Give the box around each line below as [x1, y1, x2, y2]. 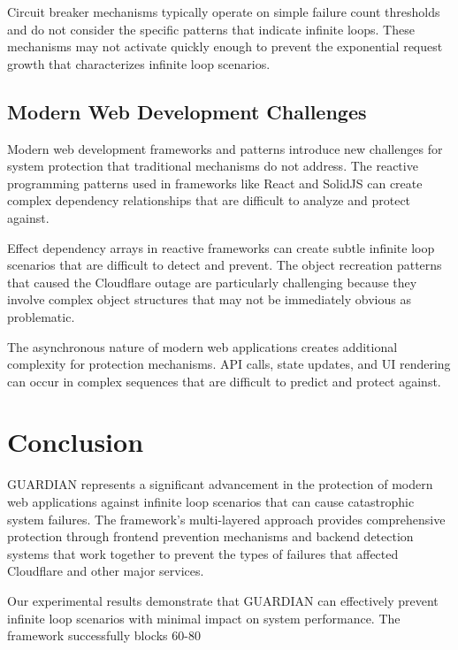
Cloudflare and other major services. [7, 562, 204, 580]
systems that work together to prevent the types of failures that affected [7, 544, 399, 562]
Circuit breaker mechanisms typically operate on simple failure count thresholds [7, 3, 440, 20]
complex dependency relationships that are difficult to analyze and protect [7, 191, 411, 210]
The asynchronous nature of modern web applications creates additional [7, 337, 398, 356]
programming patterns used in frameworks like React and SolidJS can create [7, 173, 423, 192]
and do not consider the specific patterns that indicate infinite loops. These [7, 19, 415, 38]
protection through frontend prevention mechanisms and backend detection [7, 527, 414, 546]
